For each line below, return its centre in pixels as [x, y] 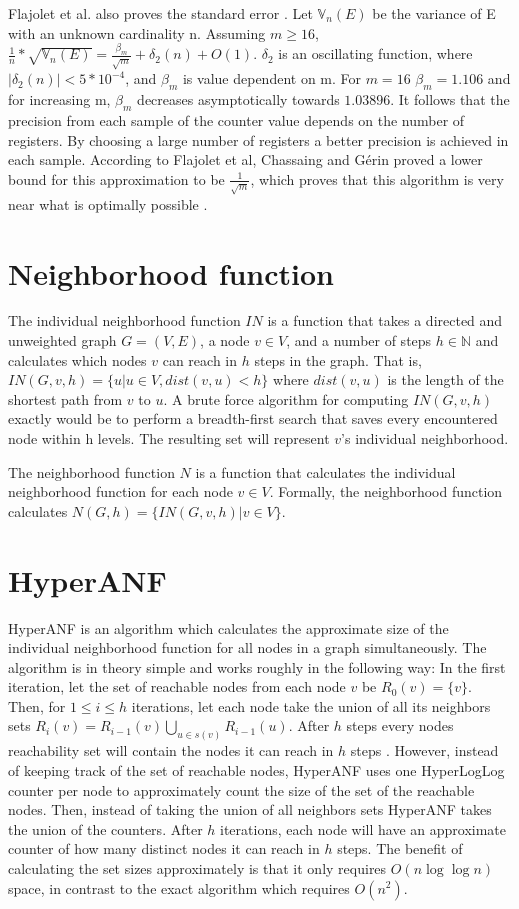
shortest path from [65, 398]
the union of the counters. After [105, 828]
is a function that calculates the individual [325, 471]
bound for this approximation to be [116, 178]
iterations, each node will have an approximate [363, 828]
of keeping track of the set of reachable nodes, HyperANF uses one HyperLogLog [256, 769]
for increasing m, [59, 99]
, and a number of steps [359, 340]
